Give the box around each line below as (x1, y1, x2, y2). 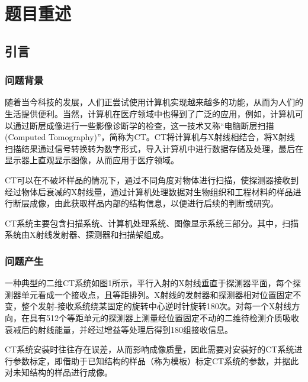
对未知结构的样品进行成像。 (5, 366, 113, 378)
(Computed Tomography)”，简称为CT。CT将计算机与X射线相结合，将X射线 (5, 131, 296, 143)
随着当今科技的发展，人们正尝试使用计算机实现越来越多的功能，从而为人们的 (5, 96, 303, 108)
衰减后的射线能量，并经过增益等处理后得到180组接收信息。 (5, 323, 233, 335)
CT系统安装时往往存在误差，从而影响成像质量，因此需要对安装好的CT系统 (5, 343, 294, 355)
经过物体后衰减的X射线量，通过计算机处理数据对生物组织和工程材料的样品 (5, 185, 293, 198)
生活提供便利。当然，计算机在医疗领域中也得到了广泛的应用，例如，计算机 (5, 107, 295, 119)
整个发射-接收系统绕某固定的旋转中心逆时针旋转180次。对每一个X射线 (21, 300, 292, 312)
